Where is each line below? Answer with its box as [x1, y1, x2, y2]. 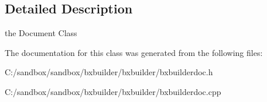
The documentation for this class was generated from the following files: [5, 46, 263, 58]
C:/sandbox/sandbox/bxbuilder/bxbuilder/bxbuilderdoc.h [5, 66, 213, 78]
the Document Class [5, 27, 77, 39]
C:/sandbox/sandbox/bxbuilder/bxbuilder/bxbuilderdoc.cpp [5, 85, 221, 97]
